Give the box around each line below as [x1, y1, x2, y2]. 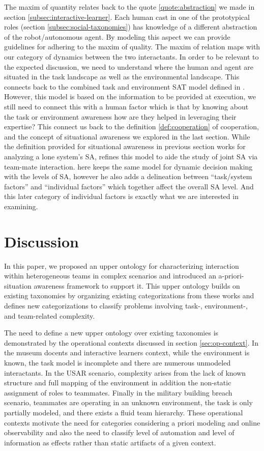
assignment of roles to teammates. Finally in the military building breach [4, 387, 232, 398]
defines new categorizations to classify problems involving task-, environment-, [4, 300, 248, 311]
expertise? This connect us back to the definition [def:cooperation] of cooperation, [4, 121, 259, 132]
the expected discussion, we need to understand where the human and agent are [4, 61, 254, 72]
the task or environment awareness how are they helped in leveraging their [4, 111, 237, 122]
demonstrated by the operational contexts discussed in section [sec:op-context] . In [4, 337, 258, 348]
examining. [4, 201, 38, 211]
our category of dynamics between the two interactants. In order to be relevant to [4, 51, 259, 62]
